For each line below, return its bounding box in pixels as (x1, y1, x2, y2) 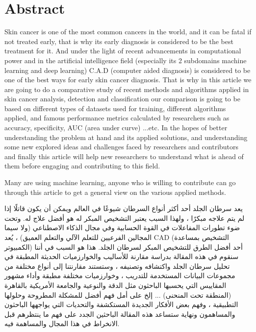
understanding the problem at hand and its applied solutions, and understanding (4, 132, 248, 142)
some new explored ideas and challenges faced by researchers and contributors (4, 142, 239, 152)
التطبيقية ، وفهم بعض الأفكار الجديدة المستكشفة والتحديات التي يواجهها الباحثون (4, 299, 238, 309)
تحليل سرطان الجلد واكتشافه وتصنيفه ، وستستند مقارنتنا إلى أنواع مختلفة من (4, 261, 230, 271)
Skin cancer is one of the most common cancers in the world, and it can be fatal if (4, 26, 252, 37)
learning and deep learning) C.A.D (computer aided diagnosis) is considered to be (4, 65, 251, 75)
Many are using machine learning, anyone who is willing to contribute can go (4, 177, 236, 188)
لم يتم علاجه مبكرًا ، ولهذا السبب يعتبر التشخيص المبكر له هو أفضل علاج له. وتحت (4, 213, 245, 223)
